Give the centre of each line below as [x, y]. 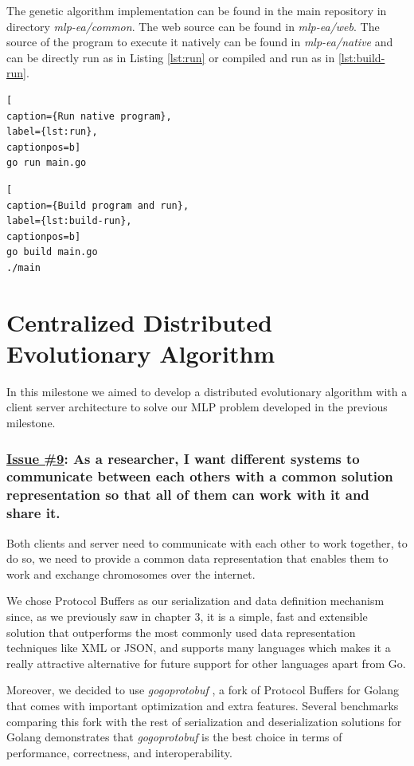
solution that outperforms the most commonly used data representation [181, 632]
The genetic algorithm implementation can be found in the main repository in [197, 10]
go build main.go [52, 252]
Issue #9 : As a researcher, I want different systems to [183, 458]
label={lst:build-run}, [69, 221]
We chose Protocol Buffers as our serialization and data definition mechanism [195, 601]
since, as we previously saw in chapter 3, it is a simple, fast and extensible [187, 616]
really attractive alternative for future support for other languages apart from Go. [206, 663]
